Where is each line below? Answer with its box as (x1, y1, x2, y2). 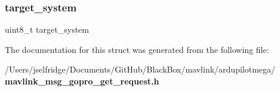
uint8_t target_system (5, 23, 89, 36)
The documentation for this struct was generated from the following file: (5, 43, 269, 55)
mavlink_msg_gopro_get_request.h (5, 75, 159, 87)
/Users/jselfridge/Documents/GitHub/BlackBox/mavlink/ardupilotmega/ (5, 63, 276, 76)
